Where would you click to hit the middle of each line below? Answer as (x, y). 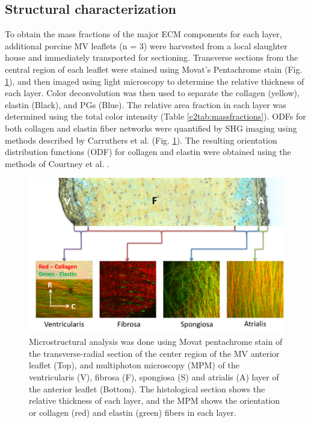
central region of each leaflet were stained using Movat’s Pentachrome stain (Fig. (154, 69)
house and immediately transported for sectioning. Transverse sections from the (152, 57)
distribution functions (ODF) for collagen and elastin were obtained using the (148, 152)
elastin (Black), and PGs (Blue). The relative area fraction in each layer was (146, 104)
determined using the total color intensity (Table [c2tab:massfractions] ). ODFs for (155, 116)
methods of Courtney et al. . (57, 163)
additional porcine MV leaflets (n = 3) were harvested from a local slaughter (146, 45)
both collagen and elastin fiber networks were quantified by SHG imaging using (151, 128)
